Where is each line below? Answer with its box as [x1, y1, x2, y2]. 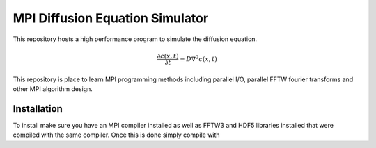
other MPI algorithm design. [13, 84, 93, 93]
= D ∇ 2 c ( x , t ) [180, 54, 217, 63]
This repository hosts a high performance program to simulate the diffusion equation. [13, 35, 258, 43]
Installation [13, 103, 63, 115]
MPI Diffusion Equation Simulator [13, 10, 209, 26]
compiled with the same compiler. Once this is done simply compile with [13, 131, 220, 139]
